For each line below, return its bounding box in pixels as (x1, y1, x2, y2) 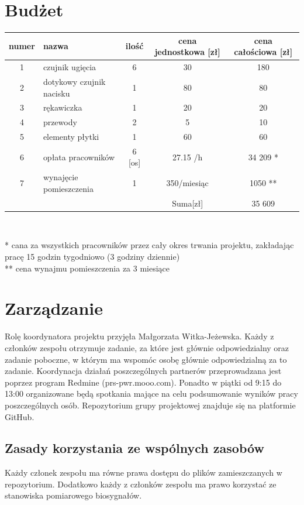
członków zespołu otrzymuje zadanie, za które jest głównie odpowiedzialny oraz (5, 341, 289, 353)
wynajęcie (43, 171, 78, 183)
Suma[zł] (172, 197, 203, 209)
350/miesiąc (166, 177, 209, 189)
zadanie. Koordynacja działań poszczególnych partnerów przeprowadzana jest (5, 365, 282, 377)
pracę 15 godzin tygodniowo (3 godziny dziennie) (5, 250, 180, 263)
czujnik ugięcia (43, 61, 96, 73)
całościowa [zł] (234, 46, 293, 58)
